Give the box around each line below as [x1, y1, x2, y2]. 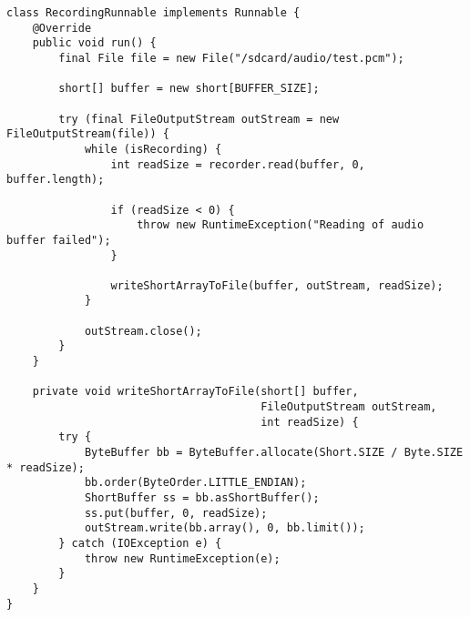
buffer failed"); [6, 233, 111, 247]
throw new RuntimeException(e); [84, 551, 281, 565]
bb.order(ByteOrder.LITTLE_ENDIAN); [84, 476, 307, 490]
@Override [32, 21, 92, 35]
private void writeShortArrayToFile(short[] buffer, [32, 385, 359, 399]
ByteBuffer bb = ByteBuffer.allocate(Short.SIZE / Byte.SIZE [84, 446, 464, 460]
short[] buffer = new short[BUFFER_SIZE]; [58, 82, 320, 96]
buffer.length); [6, 173, 105, 187]
